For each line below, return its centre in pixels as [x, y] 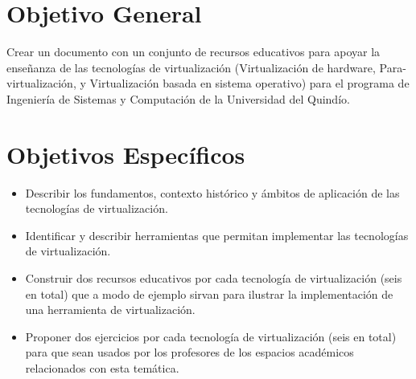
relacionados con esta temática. [102, 367]
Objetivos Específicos [126, 154]
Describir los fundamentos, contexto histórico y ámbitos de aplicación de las [212, 192]
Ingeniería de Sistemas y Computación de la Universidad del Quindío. [178, 98]
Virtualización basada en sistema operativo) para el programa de [249, 83]
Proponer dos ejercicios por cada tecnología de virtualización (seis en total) [211, 336]
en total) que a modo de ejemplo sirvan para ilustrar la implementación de [209, 293]
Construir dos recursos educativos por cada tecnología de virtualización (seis [214, 278]
